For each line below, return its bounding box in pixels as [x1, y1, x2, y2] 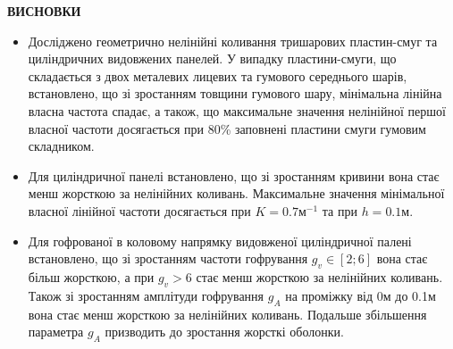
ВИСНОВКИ [7, 2, 81, 20]
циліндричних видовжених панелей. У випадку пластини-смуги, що [28, 49, 397, 68]
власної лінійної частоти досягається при [28, 201, 251, 220]
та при [322, 201, 357, 220]
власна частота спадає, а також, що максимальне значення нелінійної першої [28, 101, 446, 120]
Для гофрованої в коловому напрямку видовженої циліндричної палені [28, 231, 412, 250]
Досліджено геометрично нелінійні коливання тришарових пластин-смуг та [28, 31, 438, 50]
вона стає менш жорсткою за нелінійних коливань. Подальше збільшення [28, 304, 427, 323]
